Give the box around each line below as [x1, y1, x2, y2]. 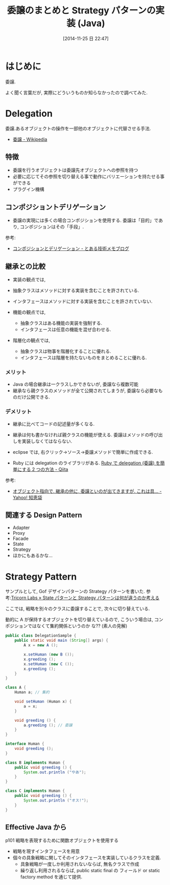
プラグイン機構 [12, 186, 44, 193]
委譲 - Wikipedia [12, 136, 47, 142]
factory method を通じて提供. [20, 874, 83, 880]
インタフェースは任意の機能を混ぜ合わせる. [20, 326, 111, 333]
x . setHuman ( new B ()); [23, 652, 74, 657]
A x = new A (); [23, 643, 58, 648]
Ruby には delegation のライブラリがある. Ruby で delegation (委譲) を [12, 459, 161, 466]
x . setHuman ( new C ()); [23, 661, 74, 666]
